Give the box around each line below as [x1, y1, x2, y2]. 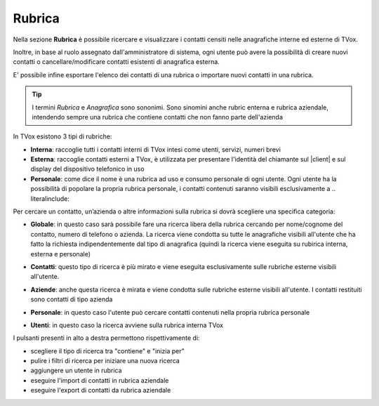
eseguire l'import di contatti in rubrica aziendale [30, 376, 169, 384]
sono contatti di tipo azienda [30, 295, 113, 303]
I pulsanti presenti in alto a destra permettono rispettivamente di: [13, 334, 200, 342]
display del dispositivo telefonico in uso [30, 165, 145, 173]
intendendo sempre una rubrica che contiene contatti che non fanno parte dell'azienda [32, 112, 284, 121]
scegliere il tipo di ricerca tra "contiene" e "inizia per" [30, 346, 185, 355]
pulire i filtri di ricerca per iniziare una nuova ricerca [30, 357, 180, 365]
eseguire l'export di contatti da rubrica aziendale [30, 386, 171, 395]
